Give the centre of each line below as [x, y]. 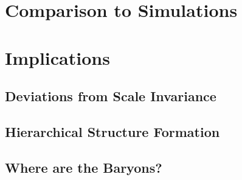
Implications [57, 57]
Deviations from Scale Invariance [111, 96]
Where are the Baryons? [84, 167]
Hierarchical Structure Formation [112, 131]
